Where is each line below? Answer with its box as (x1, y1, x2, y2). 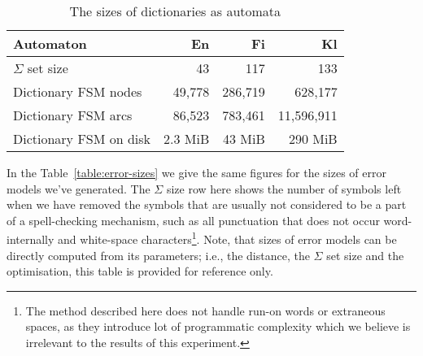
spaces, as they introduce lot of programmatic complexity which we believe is (25, 318, 411, 335)
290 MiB (288, 129, 338, 148)
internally (7, 231, 55, 248)
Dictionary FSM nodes (13, 82, 142, 101)
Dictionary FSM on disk (13, 129, 151, 148)
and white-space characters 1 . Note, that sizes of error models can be (58, 228, 397, 248)
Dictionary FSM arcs (13, 106, 133, 124)
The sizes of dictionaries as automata (69, 2, 281, 20)
